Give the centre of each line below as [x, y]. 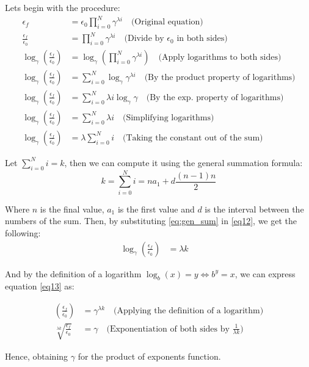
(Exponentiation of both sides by [168, 329]
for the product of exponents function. [149, 356]
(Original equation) [167, 22]
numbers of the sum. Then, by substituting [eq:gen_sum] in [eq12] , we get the [151, 221]
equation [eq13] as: [40, 286]
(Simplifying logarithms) [168, 118]
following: [23, 232]
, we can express [265, 273]
